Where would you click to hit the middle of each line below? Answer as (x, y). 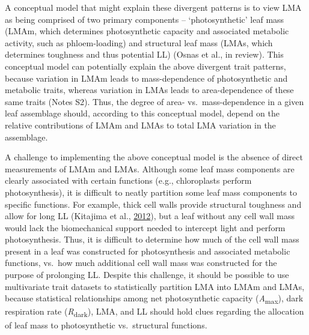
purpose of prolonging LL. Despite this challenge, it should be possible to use (147, 275)
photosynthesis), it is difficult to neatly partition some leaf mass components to (151, 192)
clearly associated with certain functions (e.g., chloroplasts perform (128, 180)
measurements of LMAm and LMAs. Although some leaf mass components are (150, 168)
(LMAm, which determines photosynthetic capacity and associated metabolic (147, 31)
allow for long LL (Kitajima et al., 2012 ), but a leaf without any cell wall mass (150, 216)
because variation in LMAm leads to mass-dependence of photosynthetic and (146, 78)
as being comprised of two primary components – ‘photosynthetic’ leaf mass (145, 19)
